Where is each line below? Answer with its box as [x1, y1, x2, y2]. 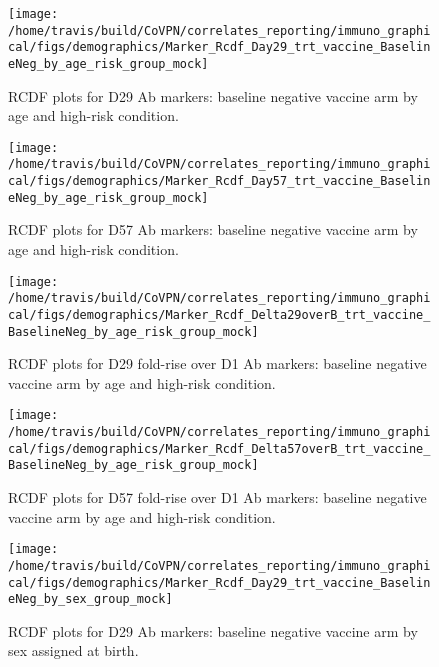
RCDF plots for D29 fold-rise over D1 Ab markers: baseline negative [8, 353, 427, 374]
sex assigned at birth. [8, 640, 139, 661]
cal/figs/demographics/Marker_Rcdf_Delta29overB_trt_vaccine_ [8, 307, 431, 322]
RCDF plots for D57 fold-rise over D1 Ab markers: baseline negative [8, 487, 427, 508]
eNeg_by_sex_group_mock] [8, 592, 173, 607]
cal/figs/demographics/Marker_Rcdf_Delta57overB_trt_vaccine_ [8, 441, 431, 456]
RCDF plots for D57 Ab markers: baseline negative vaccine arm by [8, 219, 418, 240]
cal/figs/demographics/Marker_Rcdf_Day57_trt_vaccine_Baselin [8, 174, 431, 189]
